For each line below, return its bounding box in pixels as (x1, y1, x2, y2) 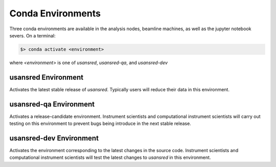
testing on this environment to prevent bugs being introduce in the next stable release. (9, 120, 191, 127)
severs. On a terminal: (9, 32, 56, 38)
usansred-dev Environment (9, 134, 99, 142)
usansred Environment (9, 73, 84, 81)
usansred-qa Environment (9, 100, 95, 109)
